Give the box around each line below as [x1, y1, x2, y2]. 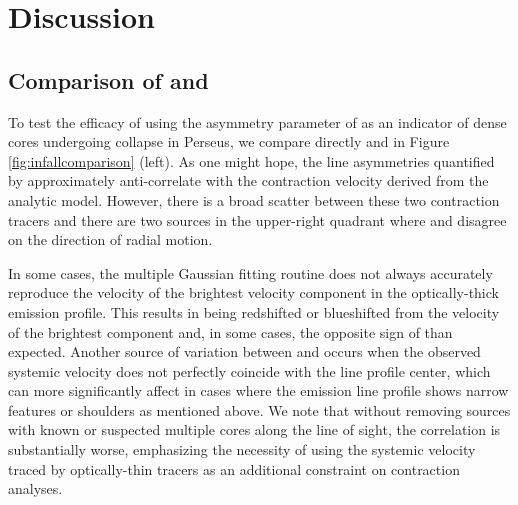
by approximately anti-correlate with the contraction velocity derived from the [8, 170, 489, 191]
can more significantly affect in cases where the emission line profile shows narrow [8, 380, 509, 401]
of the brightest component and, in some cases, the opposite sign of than [8, 321, 453, 342]
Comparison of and [8, 64, 209, 95]
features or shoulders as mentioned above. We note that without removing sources [8, 399, 511, 420]
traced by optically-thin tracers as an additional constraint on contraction [8, 458, 460, 479]
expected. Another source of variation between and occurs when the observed [8, 341, 481, 362]
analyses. [8, 478, 63, 499]
